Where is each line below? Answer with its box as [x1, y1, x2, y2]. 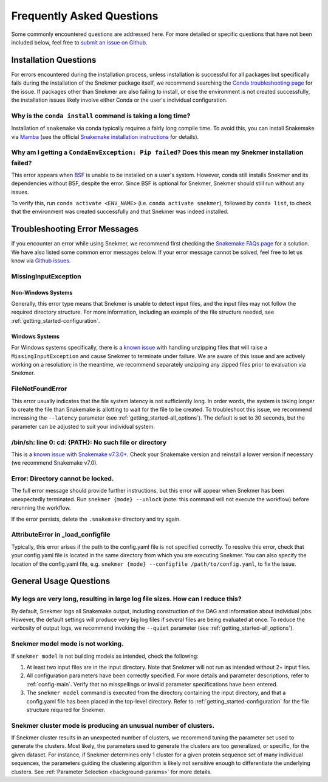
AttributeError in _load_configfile [11, 530, 111, 539]
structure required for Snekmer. [26, 706, 106, 713]
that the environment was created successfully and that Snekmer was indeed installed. [11, 208, 229, 216]
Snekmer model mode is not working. [11, 639, 124, 648]
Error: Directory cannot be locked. [11, 474, 114, 483]
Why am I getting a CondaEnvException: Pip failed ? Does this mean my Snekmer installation [11, 148, 304, 157]
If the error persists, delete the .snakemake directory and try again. [11, 515, 181, 523]
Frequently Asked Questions [11, 9, 159, 23]
